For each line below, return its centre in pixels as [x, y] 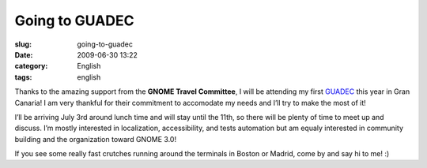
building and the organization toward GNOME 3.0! [96, 139]
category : [31, 66]
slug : [23, 44]
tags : [23, 77]
